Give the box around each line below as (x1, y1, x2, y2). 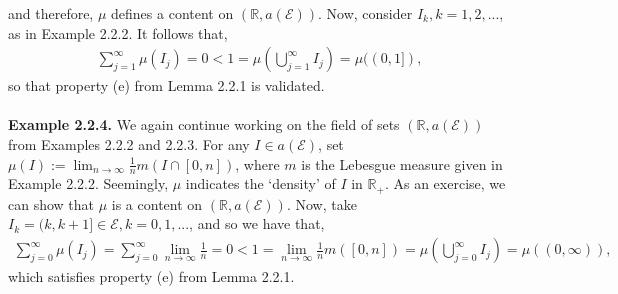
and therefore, (8, 3, 94, 23)
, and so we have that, (189, 213, 325, 234)
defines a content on (111, 3, 234, 23)
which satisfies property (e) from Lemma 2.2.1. (8, 266, 295, 287)
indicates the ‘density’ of (185, 173, 336, 194)
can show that (8, 193, 95, 214)
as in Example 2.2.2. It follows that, (8, 22, 228, 43)
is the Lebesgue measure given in (301, 153, 503, 174)
